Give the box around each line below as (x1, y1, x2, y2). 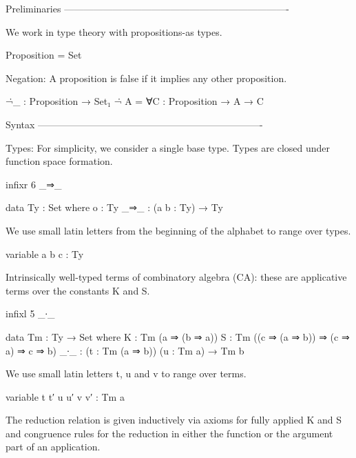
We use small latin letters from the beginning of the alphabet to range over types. (6, 223, 351, 237)
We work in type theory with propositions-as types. (6, 24, 222, 39)
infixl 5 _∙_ (6, 306, 55, 321)
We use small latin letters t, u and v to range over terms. (6, 366, 247, 381)
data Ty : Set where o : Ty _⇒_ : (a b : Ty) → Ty (6, 200, 223, 215)
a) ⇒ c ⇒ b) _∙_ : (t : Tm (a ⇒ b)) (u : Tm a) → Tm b (6, 343, 244, 357)
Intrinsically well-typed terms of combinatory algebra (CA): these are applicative (6, 270, 347, 284)
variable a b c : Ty (6, 246, 84, 261)
